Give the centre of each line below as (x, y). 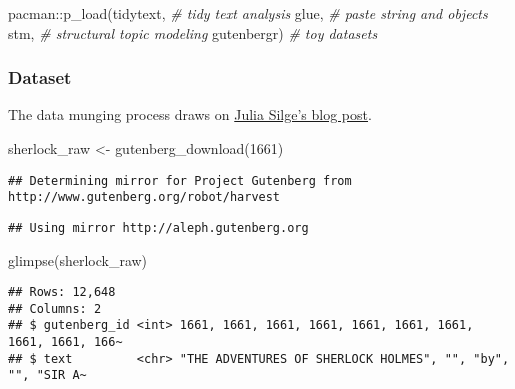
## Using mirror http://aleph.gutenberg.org (158, 227)
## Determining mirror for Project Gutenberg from (180, 180)
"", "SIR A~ (47, 375)
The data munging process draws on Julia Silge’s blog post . (190, 114)
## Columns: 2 (55, 308)
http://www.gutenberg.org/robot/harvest (144, 197)
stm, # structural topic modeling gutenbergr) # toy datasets (193, 32)
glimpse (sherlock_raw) (78, 259)
